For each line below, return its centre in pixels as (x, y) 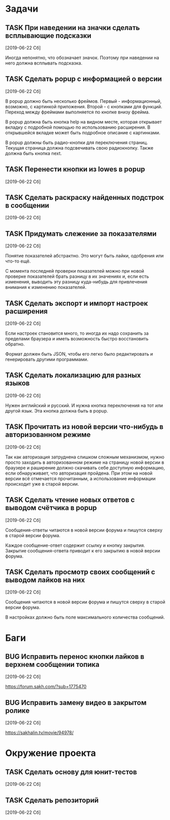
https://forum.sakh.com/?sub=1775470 (46, 687)
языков (18, 383)
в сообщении (27, 206)
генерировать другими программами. (47, 360)
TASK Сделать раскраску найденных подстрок (84, 198)
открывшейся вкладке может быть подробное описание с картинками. (83, 132)
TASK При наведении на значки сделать (73, 28)
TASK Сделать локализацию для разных (73, 375)
